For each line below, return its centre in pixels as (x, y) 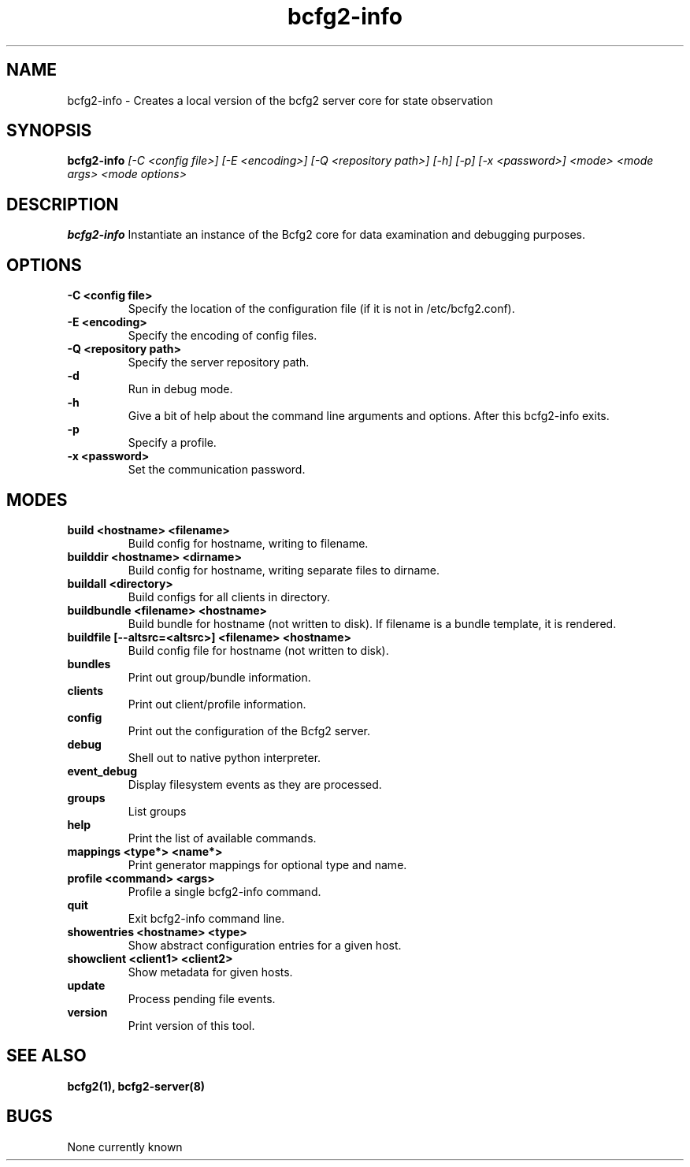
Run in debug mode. (180, 389)
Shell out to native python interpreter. (224, 757)
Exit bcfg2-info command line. (206, 918)
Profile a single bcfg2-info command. (224, 891)
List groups (157, 811)
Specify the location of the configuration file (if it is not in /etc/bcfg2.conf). (321, 309)
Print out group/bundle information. (219, 677)
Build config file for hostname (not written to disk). (258, 650)
